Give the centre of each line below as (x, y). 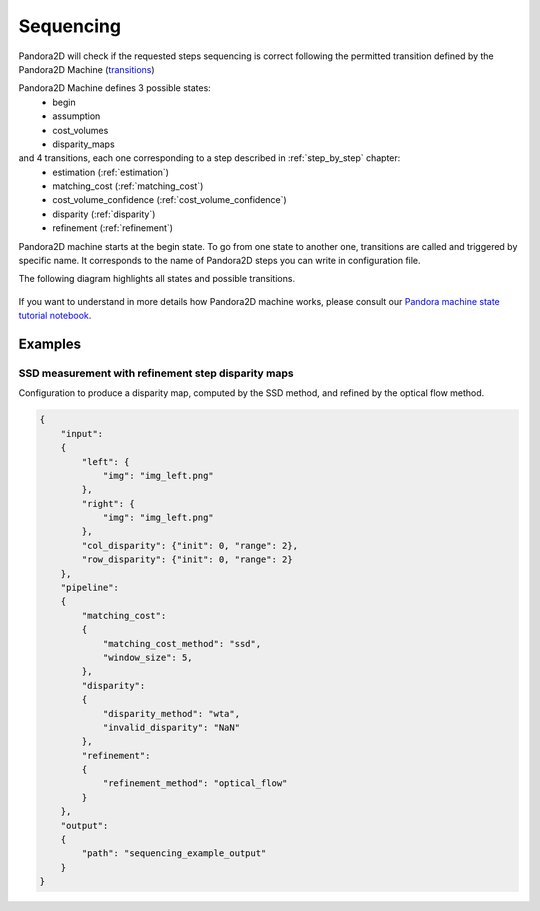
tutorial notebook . (55, 316)
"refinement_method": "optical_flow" (195, 783)
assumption (76, 116)
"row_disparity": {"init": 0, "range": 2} (187, 559)
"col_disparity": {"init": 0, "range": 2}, (190, 545)
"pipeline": (90, 588)
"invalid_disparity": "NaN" (171, 727)
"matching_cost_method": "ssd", (182, 643)
